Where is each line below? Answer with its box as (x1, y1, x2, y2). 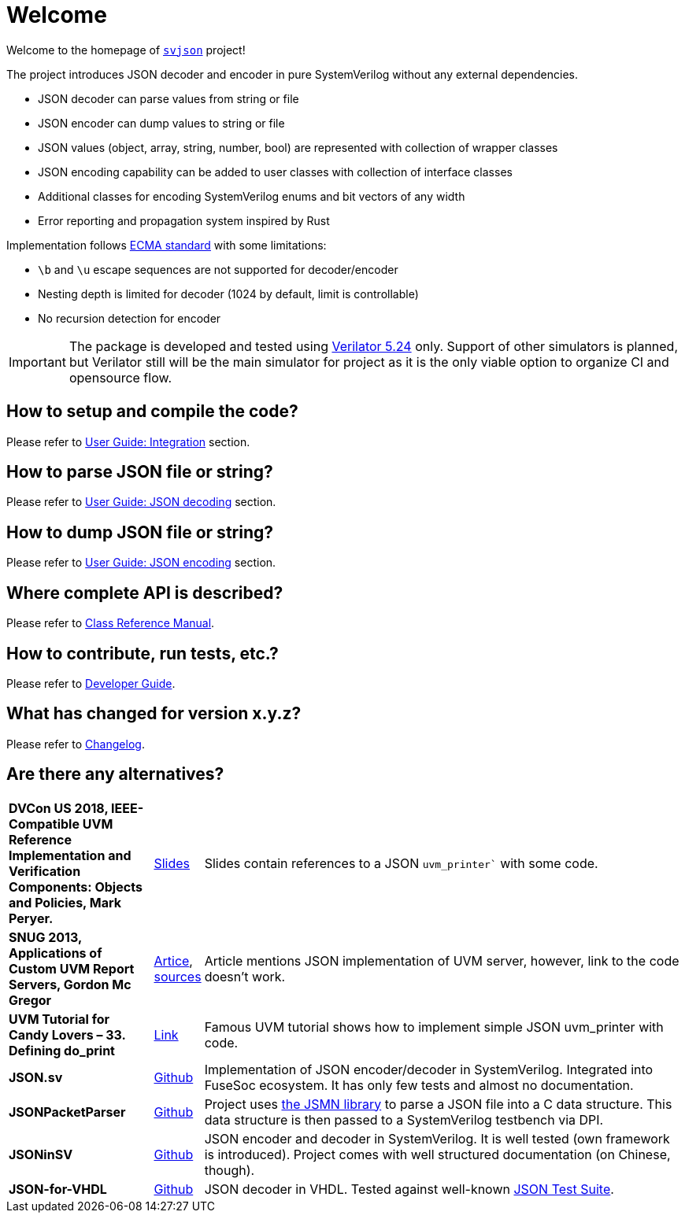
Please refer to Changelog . (6, 737, 145, 751)
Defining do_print (9, 1042, 115, 1058)
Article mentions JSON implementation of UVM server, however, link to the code (204, 952, 679, 969)
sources (154, 968, 202, 984)
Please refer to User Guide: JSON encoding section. (6, 556, 276, 570)
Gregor (9, 992, 52, 1008)
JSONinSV (9, 1146, 73, 1162)
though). (204, 1162, 255, 1178)
